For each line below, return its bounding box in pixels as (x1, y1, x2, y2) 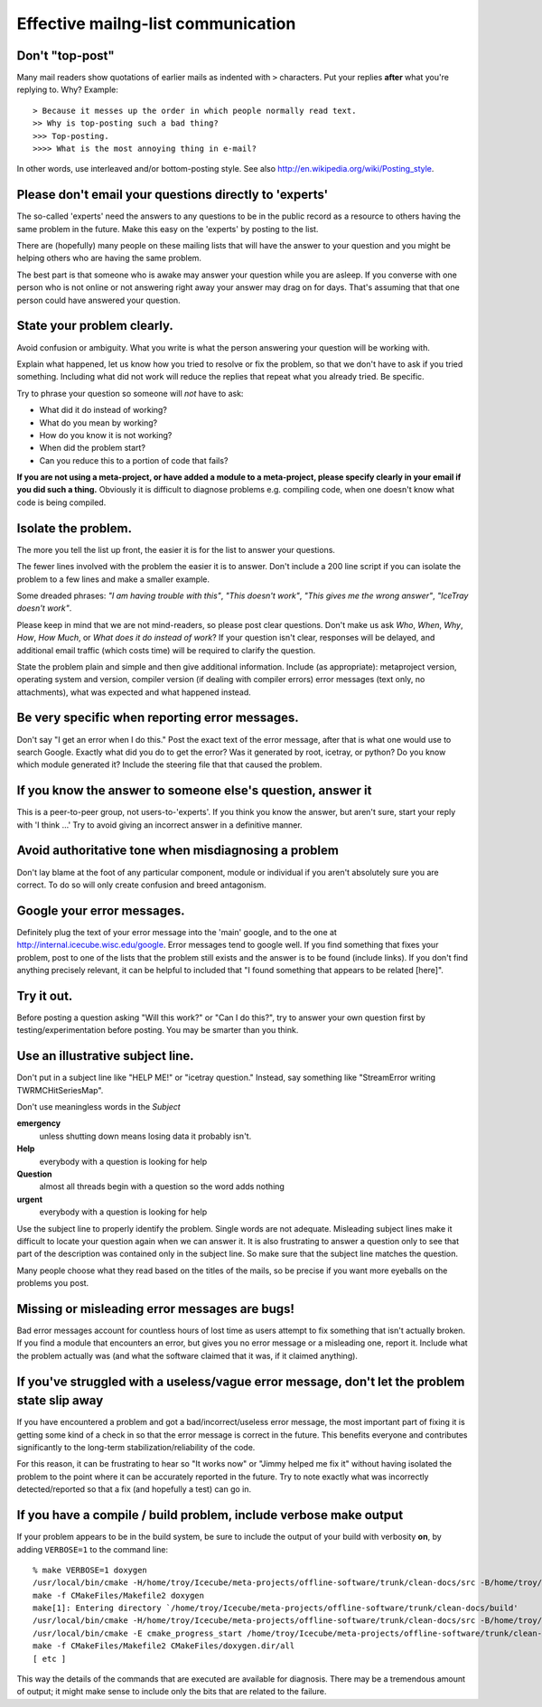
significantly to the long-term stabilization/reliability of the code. (16, 1442, 256, 1453)
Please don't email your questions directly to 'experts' (16, 187, 329, 202)
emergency (16, 1118, 61, 1129)
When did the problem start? (39, 443, 146, 454)
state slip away (16, 1393, 104, 1409)
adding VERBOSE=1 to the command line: (16, 1543, 169, 1554)
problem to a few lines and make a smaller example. (16, 574, 210, 585)
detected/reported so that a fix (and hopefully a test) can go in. (16, 1484, 252, 1495)
